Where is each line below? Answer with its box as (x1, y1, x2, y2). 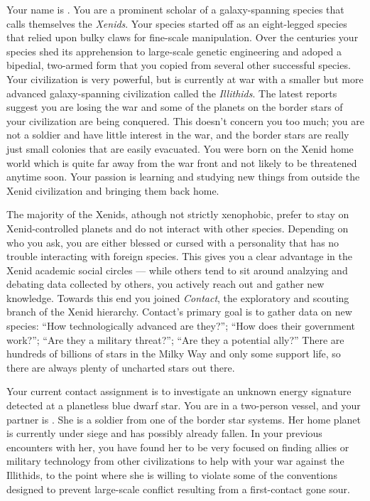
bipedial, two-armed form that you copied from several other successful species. (6, 58, 351, 72)
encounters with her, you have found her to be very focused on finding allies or (6, 439, 349, 454)
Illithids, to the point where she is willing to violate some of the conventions (6, 468, 337, 482)
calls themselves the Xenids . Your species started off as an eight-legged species (6, 16, 347, 31)
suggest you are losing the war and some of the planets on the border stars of (6, 99, 343, 114)
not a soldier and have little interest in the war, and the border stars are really (6, 127, 349, 142)
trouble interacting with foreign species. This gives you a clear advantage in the (6, 249, 352, 264)
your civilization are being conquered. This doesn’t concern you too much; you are (6, 113, 364, 128)
